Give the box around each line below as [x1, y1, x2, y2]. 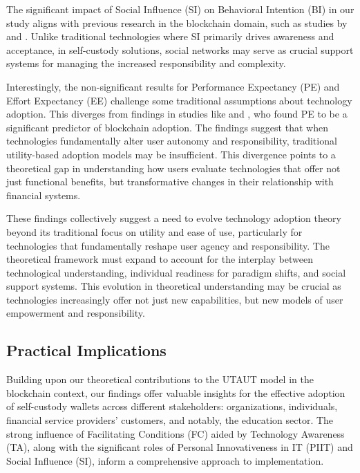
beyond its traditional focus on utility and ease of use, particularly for [6, 224, 303, 239]
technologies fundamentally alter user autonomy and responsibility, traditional [6, 133, 337, 148]
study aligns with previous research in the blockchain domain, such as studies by [6, 15, 348, 30]
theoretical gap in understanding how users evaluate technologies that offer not [6, 160, 341, 175]
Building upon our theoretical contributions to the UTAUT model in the [6, 372, 314, 387]
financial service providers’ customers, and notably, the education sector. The [6, 413, 334, 427]
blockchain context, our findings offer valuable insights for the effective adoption [6, 385, 345, 400]
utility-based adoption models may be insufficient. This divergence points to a [6, 147, 336, 161]
